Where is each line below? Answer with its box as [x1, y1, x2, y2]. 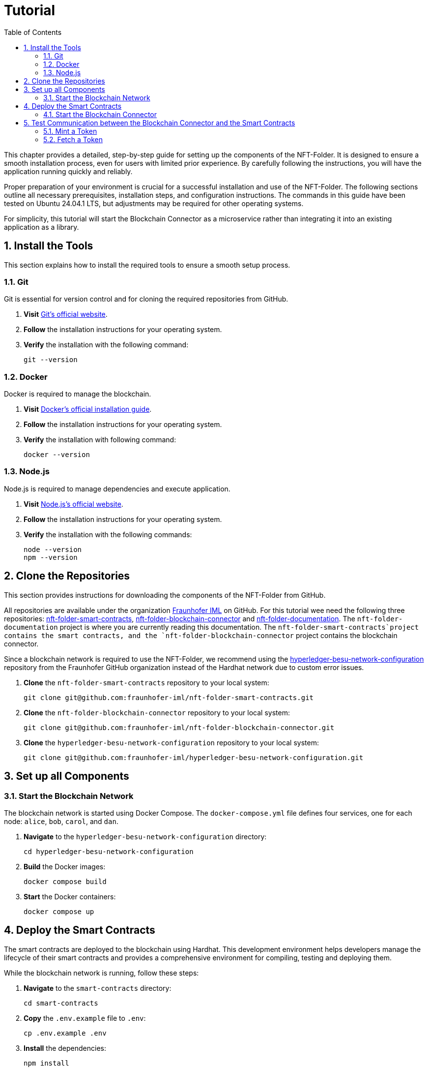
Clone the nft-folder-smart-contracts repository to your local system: [24, 678, 269, 687]
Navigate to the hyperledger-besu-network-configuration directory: [24, 832, 267, 841]
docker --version [24, 451, 90, 459]
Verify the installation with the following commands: [24, 530, 192, 539]
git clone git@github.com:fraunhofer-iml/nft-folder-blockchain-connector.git [24, 723, 335, 732]
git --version [24, 356, 78, 364]
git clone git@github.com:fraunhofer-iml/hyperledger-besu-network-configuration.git [24, 753, 364, 762]
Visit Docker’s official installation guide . [24, 405, 152, 414]
